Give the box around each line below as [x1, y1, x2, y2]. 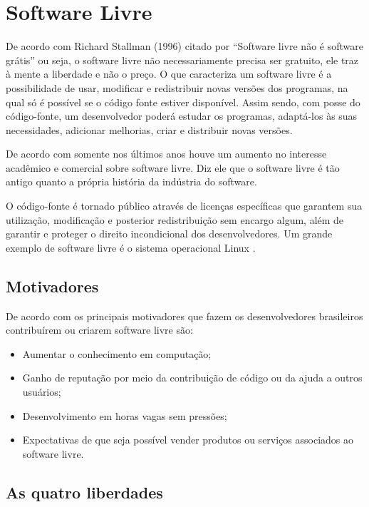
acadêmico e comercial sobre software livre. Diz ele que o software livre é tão [6, 160, 340, 175]
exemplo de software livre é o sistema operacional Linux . [6, 240, 256, 255]
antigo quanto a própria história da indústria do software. [6, 174, 257, 189]
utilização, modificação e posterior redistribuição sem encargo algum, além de [6, 212, 344, 227]
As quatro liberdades [6, 481, 163, 503]
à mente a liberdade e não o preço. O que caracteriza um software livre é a [6, 66, 332, 81]
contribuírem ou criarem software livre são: [6, 322, 193, 337]
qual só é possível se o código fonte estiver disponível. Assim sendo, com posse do [6, 94, 360, 109]
